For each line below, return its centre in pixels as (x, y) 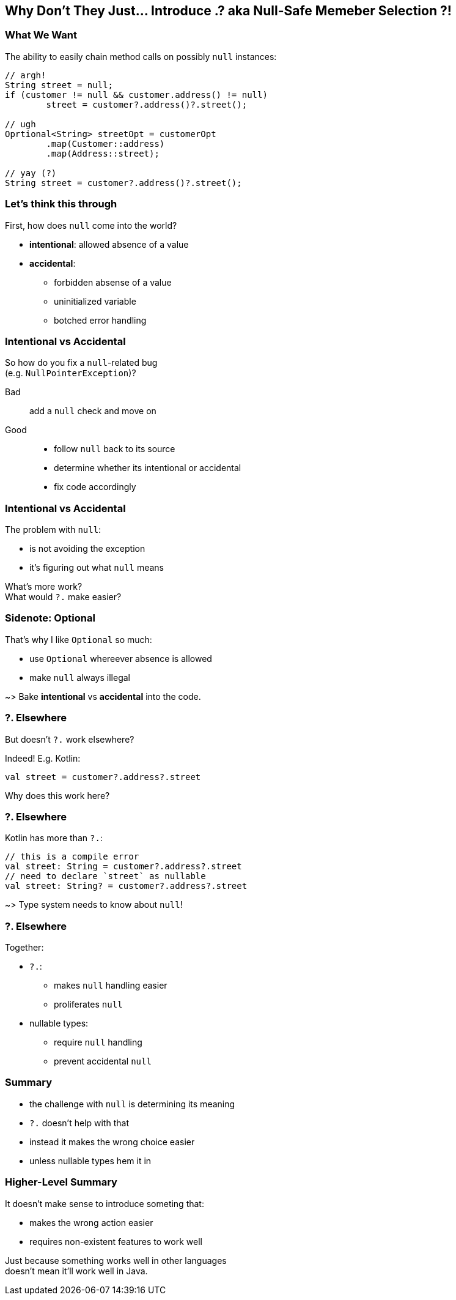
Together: (24, 948)
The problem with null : (53, 530)
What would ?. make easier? (63, 597)
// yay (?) (31, 173)
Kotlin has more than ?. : (54, 838)
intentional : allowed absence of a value (109, 244)
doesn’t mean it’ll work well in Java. (76, 1271)
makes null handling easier (111, 986)
